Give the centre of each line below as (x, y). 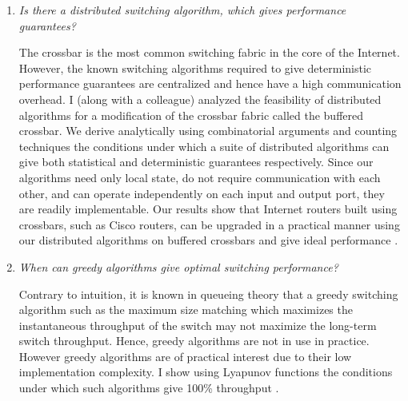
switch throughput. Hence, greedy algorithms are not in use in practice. (194, 341)
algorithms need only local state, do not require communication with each (200, 177)
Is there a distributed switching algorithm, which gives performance (182, 10)
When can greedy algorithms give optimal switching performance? (178, 266)
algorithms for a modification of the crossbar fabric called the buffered (191, 115)
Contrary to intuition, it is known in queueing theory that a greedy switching (208, 294)
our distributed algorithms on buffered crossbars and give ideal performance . (208, 240)
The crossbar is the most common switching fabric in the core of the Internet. (209, 52)
